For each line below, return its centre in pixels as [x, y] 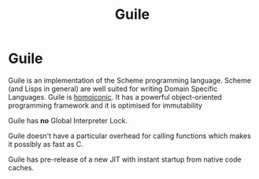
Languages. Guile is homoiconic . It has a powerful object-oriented [115, 97]
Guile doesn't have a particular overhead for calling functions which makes [130, 136]
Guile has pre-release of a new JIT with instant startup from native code [125, 159]
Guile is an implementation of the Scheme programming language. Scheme [130, 80]
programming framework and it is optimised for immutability [105, 105]
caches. [21, 167]
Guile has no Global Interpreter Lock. [68, 120]
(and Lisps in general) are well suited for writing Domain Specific [113, 89]
